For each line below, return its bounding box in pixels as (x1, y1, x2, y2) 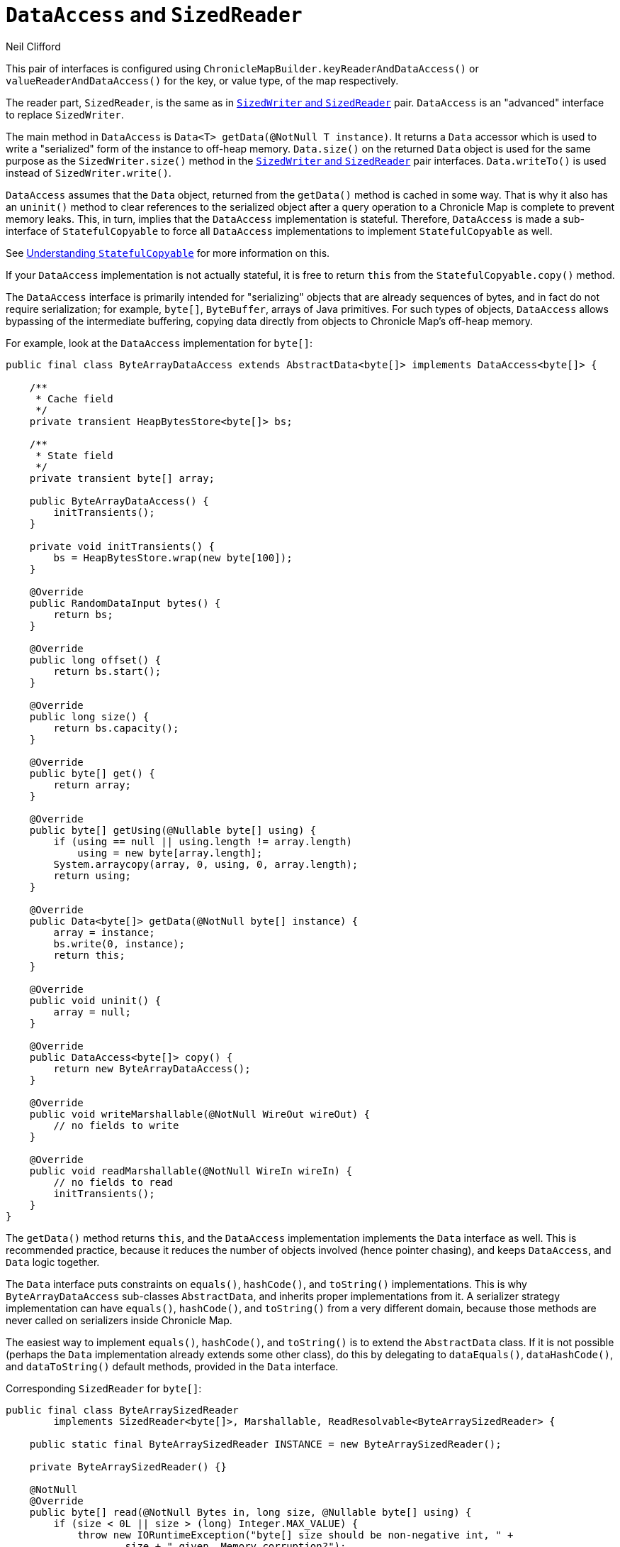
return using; (53, 869, 132, 881)
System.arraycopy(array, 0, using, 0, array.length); (53, 858, 359, 870)
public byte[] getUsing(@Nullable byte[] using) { (29, 824, 317, 836)
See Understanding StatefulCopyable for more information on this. (6, 246, 330, 259)
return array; (53, 778, 132, 791)
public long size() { (29, 710, 150, 722)
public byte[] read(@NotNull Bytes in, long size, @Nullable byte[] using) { (29, 1506, 472, 1518)
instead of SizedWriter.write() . (6, 166, 171, 179)
